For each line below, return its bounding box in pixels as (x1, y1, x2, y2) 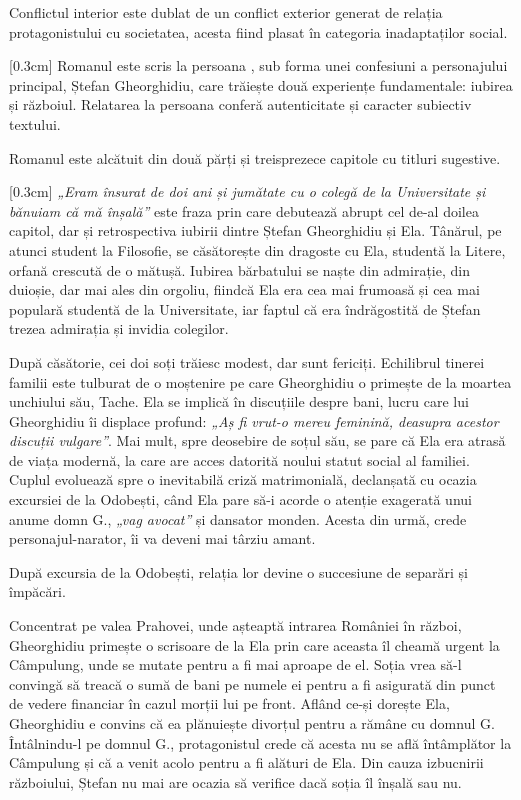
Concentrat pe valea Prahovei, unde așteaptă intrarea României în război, (9, 615, 462, 636)
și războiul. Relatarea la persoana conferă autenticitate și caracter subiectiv (9, 94, 472, 115)
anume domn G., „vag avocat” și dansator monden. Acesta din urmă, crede (9, 508, 467, 529)
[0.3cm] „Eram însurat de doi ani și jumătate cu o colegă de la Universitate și (9, 181, 486, 202)
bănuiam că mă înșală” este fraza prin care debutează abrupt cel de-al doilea (9, 200, 479, 221)
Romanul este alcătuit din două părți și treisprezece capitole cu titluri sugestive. (9, 147, 501, 168)
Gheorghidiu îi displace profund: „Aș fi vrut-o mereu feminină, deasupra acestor (9, 410, 499, 431)
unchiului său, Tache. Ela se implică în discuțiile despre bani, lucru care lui (9, 391, 469, 412)
